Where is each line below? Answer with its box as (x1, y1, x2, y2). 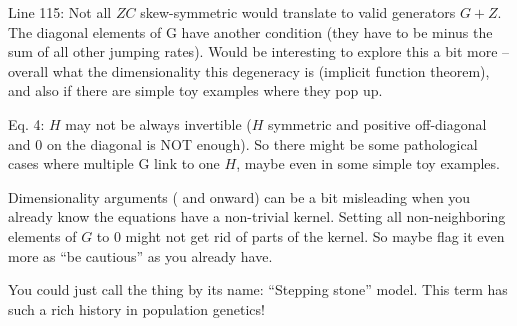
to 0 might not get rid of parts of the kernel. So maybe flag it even (96, 225, 505, 246)
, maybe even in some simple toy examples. (236, 153, 500, 174)
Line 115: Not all (8, 2, 112, 22)
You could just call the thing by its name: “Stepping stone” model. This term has (8, 279, 508, 300)
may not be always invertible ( (65, 113, 252, 134)
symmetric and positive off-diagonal (268, 113, 487, 134)
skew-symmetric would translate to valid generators (140, 2, 456, 22)
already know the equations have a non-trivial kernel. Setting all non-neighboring (8, 206, 506, 227)
